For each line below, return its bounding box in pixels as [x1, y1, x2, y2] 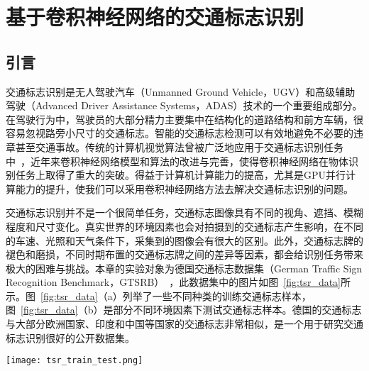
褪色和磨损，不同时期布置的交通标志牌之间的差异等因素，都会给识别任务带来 [6, 247, 363, 262]
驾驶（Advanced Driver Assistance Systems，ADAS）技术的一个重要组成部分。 [6, 98, 363, 113]
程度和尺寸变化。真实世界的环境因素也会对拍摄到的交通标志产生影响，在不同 [6, 218, 363, 233]
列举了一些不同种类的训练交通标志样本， [122, 288, 312, 303]
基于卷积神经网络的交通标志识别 [6, 2, 304, 31]
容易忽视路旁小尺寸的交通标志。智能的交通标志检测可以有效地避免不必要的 [6, 126, 353, 140]
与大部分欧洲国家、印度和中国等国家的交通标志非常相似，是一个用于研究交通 [6, 316, 363, 331]
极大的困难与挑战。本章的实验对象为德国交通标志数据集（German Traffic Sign [6, 260, 363, 275]
